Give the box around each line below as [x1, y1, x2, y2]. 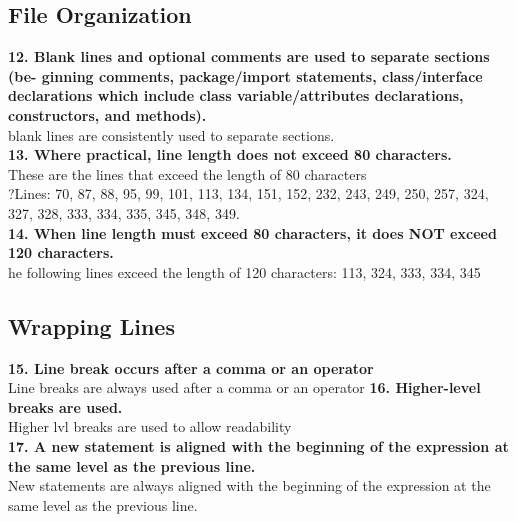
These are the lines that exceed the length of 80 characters [8, 163, 367, 184]
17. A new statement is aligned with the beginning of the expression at [8, 435, 509, 456]
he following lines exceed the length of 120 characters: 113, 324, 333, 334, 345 [8, 261, 481, 282]
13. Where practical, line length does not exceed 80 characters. [8, 144, 452, 165]
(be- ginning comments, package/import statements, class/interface [8, 65, 483, 86]
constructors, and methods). [8, 104, 207, 125]
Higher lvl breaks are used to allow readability [8, 416, 292, 437]
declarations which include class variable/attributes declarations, [8, 85, 464, 106]
